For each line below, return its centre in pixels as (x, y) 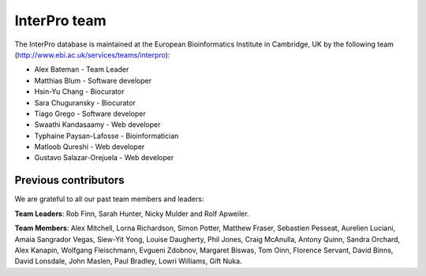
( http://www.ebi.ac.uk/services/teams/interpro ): (92, 54)
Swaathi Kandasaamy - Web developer (97, 125)
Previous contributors (70, 180)
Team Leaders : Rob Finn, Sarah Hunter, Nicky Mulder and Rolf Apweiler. (132, 214)
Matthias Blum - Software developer (93, 80)
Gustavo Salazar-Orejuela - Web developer (104, 158)
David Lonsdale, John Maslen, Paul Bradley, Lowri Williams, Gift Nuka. (128, 261)
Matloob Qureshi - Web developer (90, 147)
